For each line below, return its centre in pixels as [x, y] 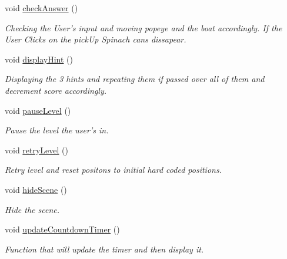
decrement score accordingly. [56, 90]
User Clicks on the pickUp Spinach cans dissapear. [96, 39]
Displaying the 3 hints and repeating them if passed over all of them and [135, 79]
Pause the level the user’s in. [57, 130]
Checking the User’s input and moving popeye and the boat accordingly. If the [143, 27]
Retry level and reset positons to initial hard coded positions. [113, 170]
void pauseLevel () [38, 110]
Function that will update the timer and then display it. [104, 249]
